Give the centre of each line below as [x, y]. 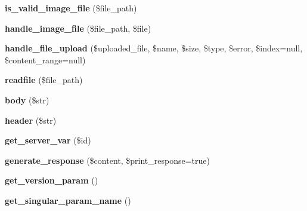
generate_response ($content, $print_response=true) [107, 160]
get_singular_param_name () [68, 200]
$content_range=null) [45, 59]
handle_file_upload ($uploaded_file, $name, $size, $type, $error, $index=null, [154, 48]
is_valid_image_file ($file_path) [71, 8]
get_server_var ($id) [48, 140]
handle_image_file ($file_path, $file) [78, 28]
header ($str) [31, 120]
